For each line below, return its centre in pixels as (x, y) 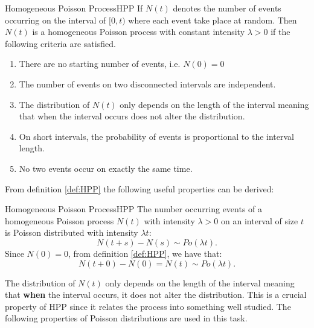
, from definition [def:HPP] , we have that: (145, 253)
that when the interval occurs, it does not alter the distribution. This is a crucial (156, 295)
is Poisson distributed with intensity (72, 232)
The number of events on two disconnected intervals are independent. (147, 84)
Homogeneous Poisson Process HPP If (74, 8)
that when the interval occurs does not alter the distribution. (132, 116)
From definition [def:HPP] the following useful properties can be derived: (139, 188)
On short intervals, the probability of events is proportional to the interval (156, 136)
